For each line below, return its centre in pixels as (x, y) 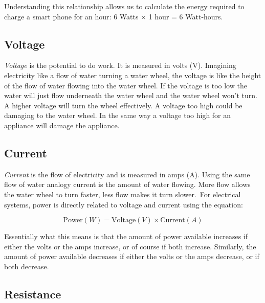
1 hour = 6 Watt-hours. (186, 16)
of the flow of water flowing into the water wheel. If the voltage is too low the (126, 85)
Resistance (33, 294)
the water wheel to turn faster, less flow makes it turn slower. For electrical (123, 194)
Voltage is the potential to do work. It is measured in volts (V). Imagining (120, 65)
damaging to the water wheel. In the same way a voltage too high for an (118, 115)
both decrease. (27, 266)
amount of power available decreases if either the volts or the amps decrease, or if (132, 256)
